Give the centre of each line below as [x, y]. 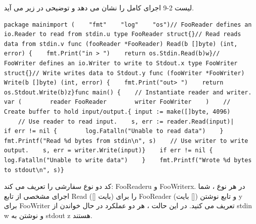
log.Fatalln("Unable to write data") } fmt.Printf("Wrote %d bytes [128, 160]
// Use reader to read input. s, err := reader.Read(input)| [126, 121]
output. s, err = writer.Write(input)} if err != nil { [108, 151]
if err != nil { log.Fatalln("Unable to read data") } [114, 131]
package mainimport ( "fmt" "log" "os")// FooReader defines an [128, 24]
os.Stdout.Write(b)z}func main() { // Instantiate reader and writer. [128, 92]
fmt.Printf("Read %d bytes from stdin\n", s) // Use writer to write [126, 141]
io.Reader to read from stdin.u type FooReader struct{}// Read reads [123, 34]
